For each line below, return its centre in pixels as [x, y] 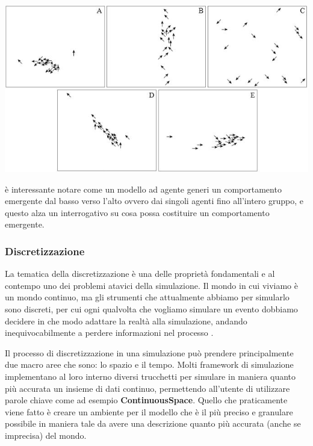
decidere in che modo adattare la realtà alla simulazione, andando [126, 321]
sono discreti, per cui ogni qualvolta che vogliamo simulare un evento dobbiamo [151, 309]
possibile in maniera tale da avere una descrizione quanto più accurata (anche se [153, 423]
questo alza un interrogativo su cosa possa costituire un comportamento [137, 212]
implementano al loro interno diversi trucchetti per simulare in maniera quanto [150, 376]
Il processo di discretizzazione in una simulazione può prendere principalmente [149, 352]
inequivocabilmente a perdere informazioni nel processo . [109, 333]
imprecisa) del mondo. [46, 435]
